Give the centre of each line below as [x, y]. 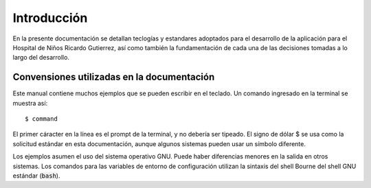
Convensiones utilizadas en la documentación [114, 77]
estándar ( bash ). [36, 176]
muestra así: [30, 103]
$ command [41, 119]
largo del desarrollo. [41, 58]
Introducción [50, 18]
